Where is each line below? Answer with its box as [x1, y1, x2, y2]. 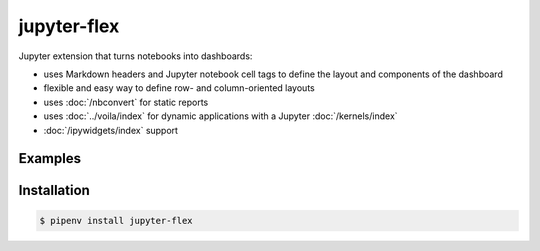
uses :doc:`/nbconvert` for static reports [43, 96, 209, 108]
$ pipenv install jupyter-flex [39, 215, 194, 226]
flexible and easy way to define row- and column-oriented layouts [43, 82, 315, 94]
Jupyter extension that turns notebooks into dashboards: [18, 50, 253, 62]
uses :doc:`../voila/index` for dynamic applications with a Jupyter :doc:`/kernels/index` [43, 110, 399, 122]
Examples [18, 150, 82, 167]
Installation [18, 182, 90, 199]
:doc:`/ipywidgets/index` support [43, 124, 179, 136]
